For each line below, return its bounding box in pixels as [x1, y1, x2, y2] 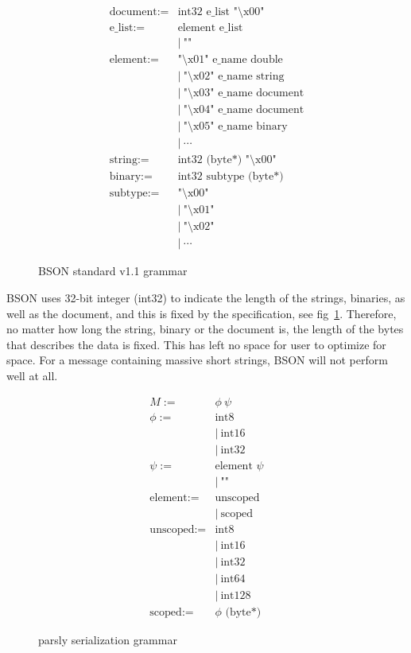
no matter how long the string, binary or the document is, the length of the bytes [6, 321, 404, 337]
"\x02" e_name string [183, 71, 285, 83]
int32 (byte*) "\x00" [177, 154, 277, 166]
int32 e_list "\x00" [177, 6, 265, 18]
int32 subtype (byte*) [177, 171, 284, 183]
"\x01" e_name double [177, 54, 283, 66]
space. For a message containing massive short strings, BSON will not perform [6, 352, 388, 368]
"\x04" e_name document [183, 104, 304, 116]
